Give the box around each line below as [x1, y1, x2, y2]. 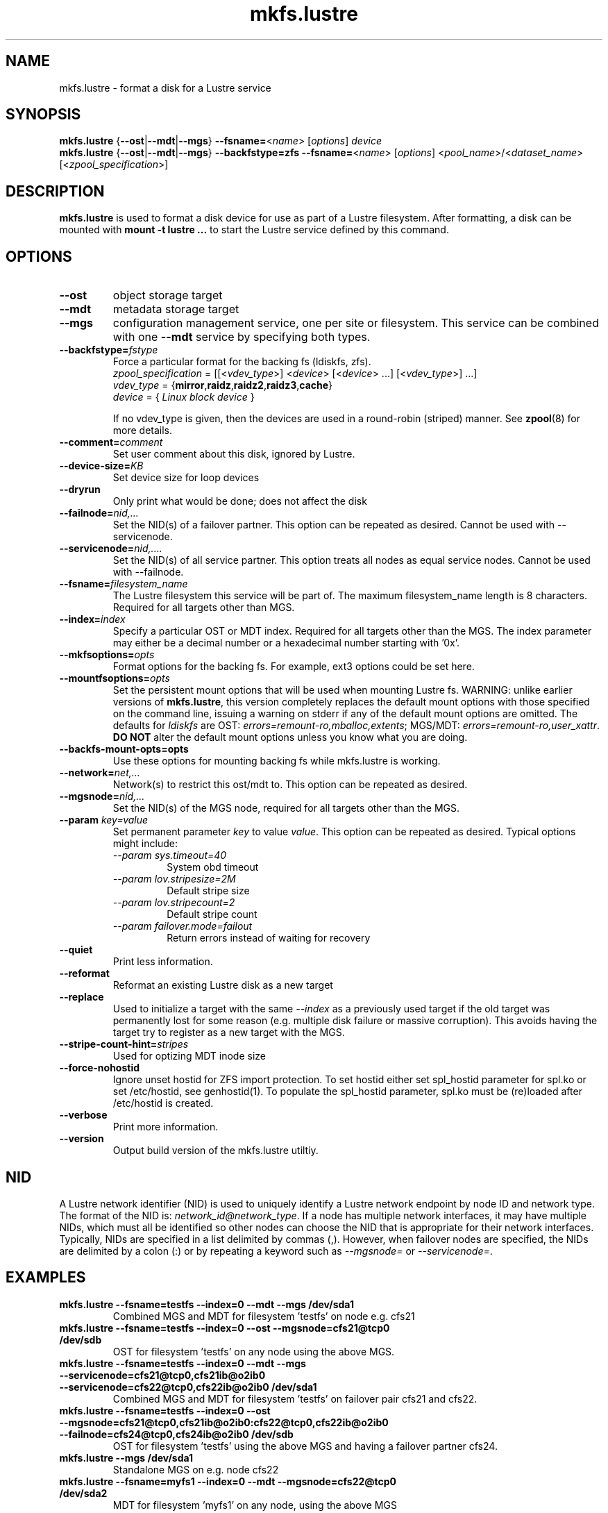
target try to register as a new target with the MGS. [112, 1026, 345, 1039]
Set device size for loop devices [112, 471, 260, 484]
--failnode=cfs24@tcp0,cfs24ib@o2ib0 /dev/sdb [59, 1428, 294, 1440]
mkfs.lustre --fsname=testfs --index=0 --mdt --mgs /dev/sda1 [59, 1298, 354, 1310]
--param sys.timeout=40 [112, 849, 227, 862]
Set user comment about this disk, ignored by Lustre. [112, 448, 355, 460]
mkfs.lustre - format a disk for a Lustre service [59, 81, 271, 94]
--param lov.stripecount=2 [112, 896, 235, 909]
